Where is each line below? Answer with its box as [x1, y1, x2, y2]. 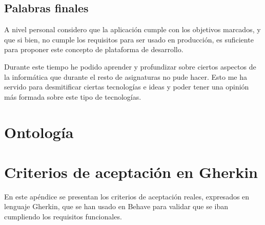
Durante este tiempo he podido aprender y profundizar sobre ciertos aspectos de [4, 61, 256, 72]
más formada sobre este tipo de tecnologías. [4, 91, 141, 102]
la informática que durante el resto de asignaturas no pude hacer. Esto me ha [4, 71, 247, 82]
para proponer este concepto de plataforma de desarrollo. [4, 44, 184, 55]
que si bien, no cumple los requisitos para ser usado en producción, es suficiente [4, 34, 254, 44]
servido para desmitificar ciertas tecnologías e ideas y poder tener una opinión [4, 81, 249, 92]
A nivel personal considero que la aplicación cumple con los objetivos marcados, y [4, 24, 261, 35]
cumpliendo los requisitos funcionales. [4, 211, 122, 222]
